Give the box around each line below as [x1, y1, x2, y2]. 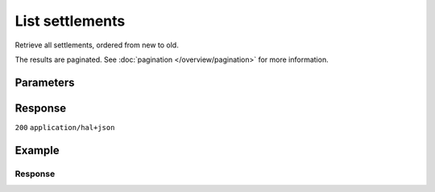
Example [14, 143, 60, 157]
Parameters [14, 76, 75, 89]
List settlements [14, 12, 126, 30]
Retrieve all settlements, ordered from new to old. [14, 40, 179, 50]
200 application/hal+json [14, 123, 115, 132]
